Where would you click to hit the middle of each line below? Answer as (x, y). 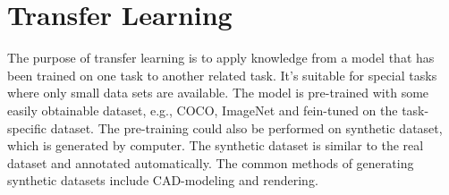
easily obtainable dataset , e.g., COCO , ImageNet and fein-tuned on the (203, 110)
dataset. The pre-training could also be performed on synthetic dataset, (246, 127)
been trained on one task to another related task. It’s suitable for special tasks (222, 75)
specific (27, 127)
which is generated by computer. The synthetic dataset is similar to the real (216, 145)
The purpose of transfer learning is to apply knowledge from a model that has (221, 58)
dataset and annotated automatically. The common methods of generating (211, 162)
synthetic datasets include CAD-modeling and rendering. (163, 180)
